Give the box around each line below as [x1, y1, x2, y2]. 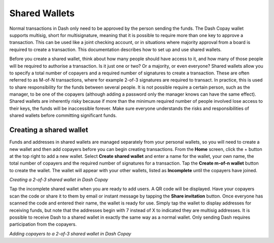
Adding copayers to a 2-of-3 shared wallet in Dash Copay [9, 230, 131, 236]
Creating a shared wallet [9, 126, 88, 134]
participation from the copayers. [9, 221, 77, 227]
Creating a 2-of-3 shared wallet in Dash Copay [9, 177, 109, 183]
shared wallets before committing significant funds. [9, 112, 117, 118]
